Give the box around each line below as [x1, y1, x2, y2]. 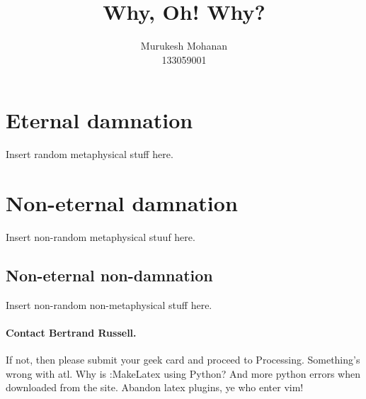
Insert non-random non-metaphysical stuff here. [6, 297, 212, 312]
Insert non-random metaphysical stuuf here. [6, 229, 195, 244]
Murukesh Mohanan [140, 38, 228, 53]
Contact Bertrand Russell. [6, 325, 137, 339]
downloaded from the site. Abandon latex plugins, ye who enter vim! [6, 380, 304, 395]
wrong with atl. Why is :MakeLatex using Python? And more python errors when [6, 366, 360, 381]
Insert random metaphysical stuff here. [6, 147, 173, 162]
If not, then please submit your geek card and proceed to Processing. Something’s [6, 352, 360, 367]
